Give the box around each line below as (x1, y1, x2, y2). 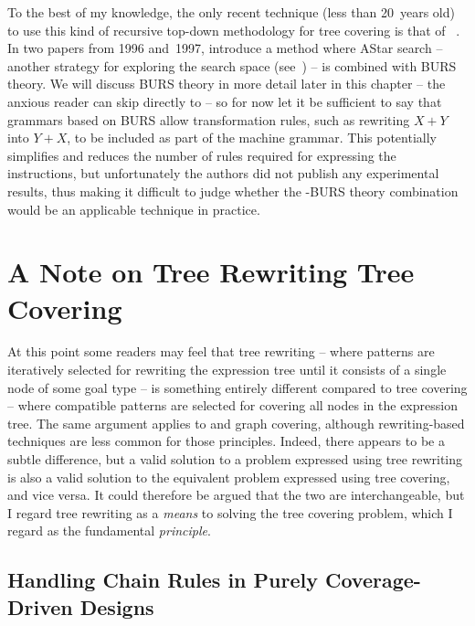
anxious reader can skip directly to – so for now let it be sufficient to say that (7, 91, 442, 111)
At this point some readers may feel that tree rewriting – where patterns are (7, 342, 435, 361)
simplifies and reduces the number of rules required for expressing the (7, 145, 396, 164)
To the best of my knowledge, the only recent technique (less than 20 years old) (7, 3, 455, 21)
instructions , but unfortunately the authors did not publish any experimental (7, 164, 439, 183)
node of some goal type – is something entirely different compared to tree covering (7, 377, 468, 397)
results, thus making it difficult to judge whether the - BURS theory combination (7, 181, 459, 200)
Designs (79, 592, 154, 621)
